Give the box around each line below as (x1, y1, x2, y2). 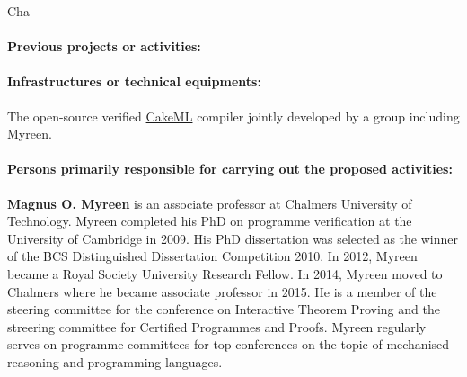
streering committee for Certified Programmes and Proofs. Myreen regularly (7, 317, 427, 336)
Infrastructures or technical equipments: (7, 72, 261, 91)
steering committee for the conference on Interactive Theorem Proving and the (7, 300, 440, 319)
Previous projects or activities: (7, 37, 201, 56)
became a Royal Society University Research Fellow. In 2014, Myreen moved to (7, 264, 443, 283)
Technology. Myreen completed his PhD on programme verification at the (7, 211, 412, 230)
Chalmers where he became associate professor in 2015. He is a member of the (7, 282, 437, 301)
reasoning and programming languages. (7, 352, 223, 371)
